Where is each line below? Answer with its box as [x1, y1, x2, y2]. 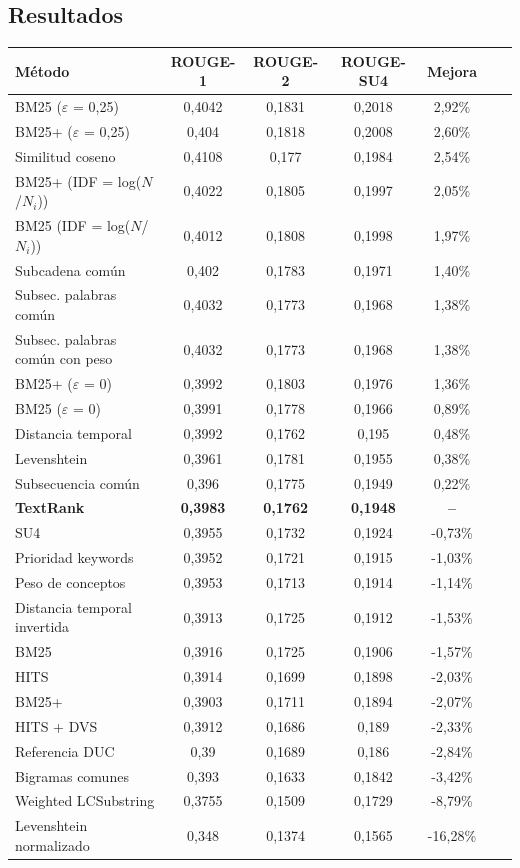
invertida [15, 616, 70, 637]
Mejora [426, 60, 477, 81]
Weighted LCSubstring [15, 790, 155, 811]
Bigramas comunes [15, 765, 129, 786]
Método [15, 60, 70, 81]
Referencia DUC [15, 740, 115, 761]
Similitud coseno [15, 145, 116, 166]
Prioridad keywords [15, 547, 134, 568]
